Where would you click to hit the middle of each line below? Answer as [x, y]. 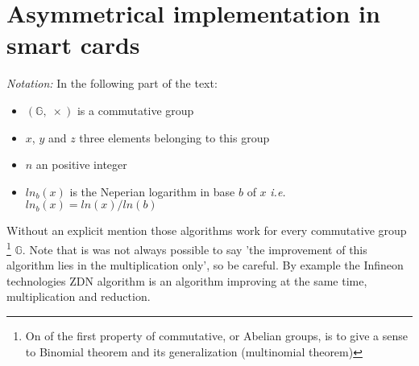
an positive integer [81, 164]
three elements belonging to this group [174, 137]
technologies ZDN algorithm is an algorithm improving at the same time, [187, 280]
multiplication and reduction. [79, 296]
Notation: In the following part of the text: [112, 83]
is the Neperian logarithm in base [152, 191]
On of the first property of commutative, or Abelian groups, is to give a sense [217, 335]
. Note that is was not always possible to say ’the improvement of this [195, 249]
